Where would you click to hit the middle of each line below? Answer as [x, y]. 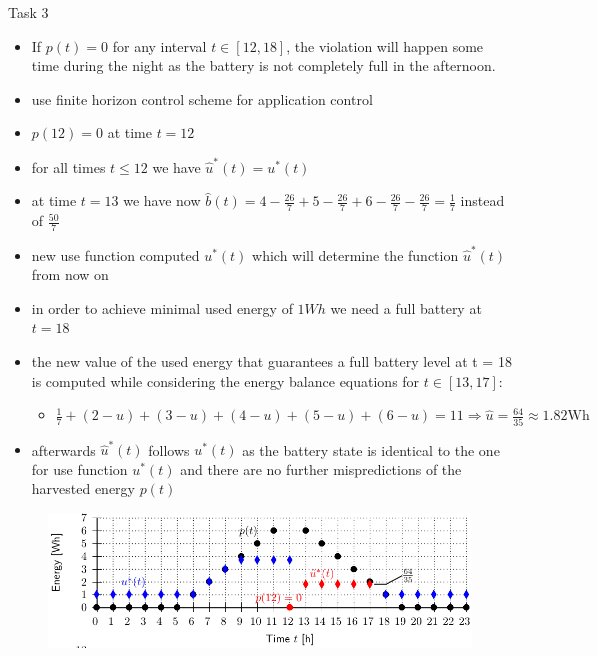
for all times [68, 166]
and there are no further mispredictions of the [321, 468]
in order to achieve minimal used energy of [162, 307]
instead [482, 200]
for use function [79, 468]
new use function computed [115, 254]
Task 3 [28, 12]
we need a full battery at [406, 307]
